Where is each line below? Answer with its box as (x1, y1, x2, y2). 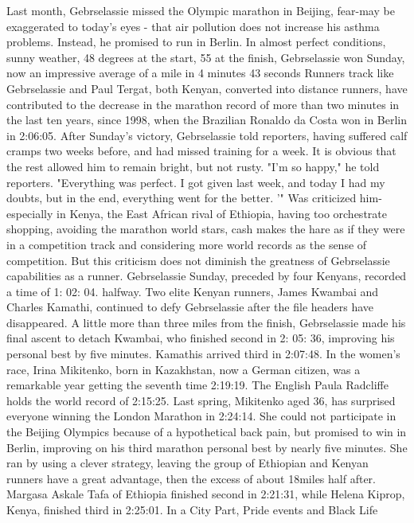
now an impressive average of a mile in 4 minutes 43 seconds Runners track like (6, 64, 394, 81)
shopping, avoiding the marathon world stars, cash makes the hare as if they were (6, 221, 405, 237)
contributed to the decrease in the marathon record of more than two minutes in (6, 96, 400, 112)
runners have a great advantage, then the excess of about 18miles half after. (6, 470, 377, 486)
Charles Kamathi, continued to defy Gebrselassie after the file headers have (6, 299, 374, 315)
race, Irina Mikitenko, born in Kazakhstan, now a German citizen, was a (6, 361, 361, 377)
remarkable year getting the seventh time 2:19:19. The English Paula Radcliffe (6, 377, 389, 393)
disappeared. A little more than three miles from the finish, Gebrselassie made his (6, 314, 406, 330)
